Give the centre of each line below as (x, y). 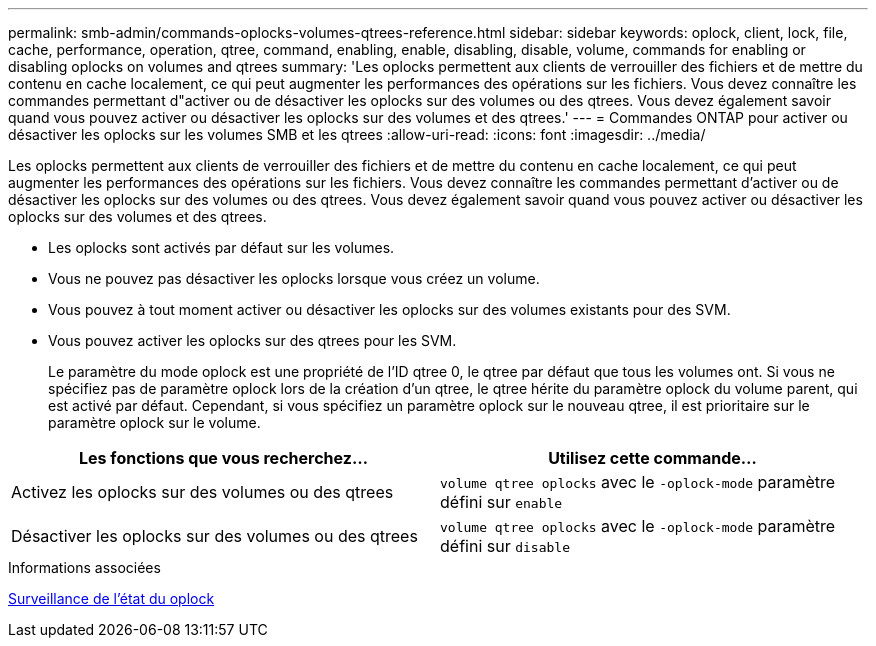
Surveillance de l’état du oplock (111, 598)
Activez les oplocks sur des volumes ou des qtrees (202, 492)
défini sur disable (505, 546)
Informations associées (84, 567)
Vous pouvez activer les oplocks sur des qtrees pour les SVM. (252, 340)
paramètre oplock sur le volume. (154, 422)
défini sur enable (501, 502)
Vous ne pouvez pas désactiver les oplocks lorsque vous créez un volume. (294, 278)
